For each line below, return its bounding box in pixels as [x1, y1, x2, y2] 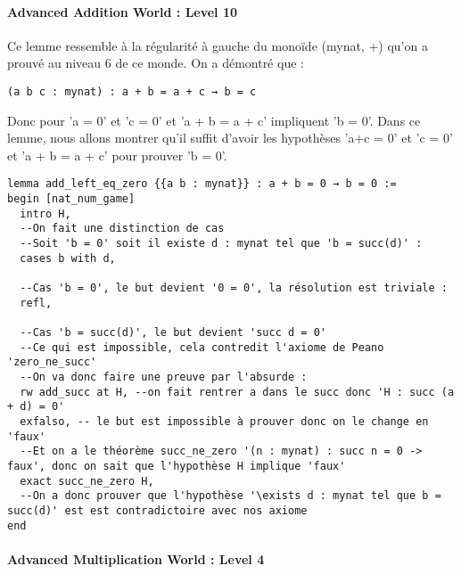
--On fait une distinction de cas [20, 222, 225, 235]
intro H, [20, 207, 71, 220]
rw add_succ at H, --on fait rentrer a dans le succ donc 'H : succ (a [20, 385, 455, 398]
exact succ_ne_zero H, [20, 474, 154, 488]
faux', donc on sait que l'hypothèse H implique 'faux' [7, 459, 346, 472]
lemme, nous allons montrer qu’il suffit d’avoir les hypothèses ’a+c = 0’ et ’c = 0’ [7, 128, 453, 147]
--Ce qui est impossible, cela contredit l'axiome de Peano [20, 340, 384, 354]
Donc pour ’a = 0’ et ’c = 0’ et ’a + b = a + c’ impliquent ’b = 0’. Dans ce [7, 111, 421, 129]
